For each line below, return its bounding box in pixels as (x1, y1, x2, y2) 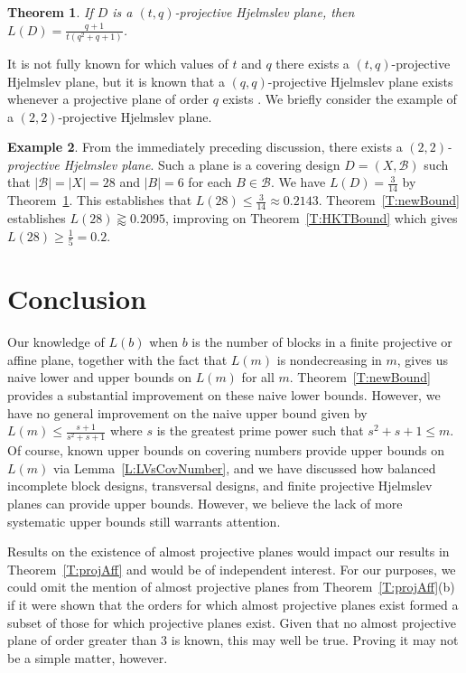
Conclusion (7, 280, 147, 317)
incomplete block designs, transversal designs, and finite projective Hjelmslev (7, 476, 433, 495)
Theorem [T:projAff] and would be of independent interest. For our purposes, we (7, 559, 456, 578)
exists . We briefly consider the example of (222, 89, 457, 108)
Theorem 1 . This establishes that (7, 191, 192, 210)
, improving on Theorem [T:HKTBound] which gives (165, 209, 458, 228)
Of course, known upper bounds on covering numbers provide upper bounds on (7, 441, 445, 460)
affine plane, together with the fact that (7, 350, 228, 369)
